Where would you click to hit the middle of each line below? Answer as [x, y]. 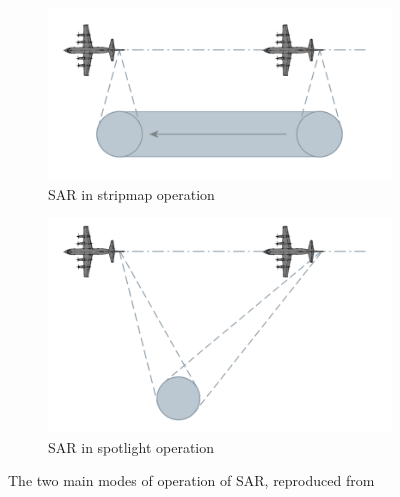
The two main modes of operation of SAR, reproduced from [191, 480]
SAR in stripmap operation [131, 193]
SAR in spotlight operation [131, 446]
